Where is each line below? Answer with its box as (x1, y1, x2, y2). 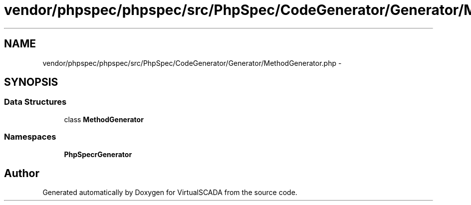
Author (4, 167, 39, 180)
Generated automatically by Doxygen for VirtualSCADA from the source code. (42, 188, 297, 197)
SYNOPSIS (4, 76, 58, 89)
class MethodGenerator (64, 115, 144, 124)
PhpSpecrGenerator (64, 150, 132, 159)
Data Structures (4, 97, 67, 107)
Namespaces (4, 132, 56, 142)
